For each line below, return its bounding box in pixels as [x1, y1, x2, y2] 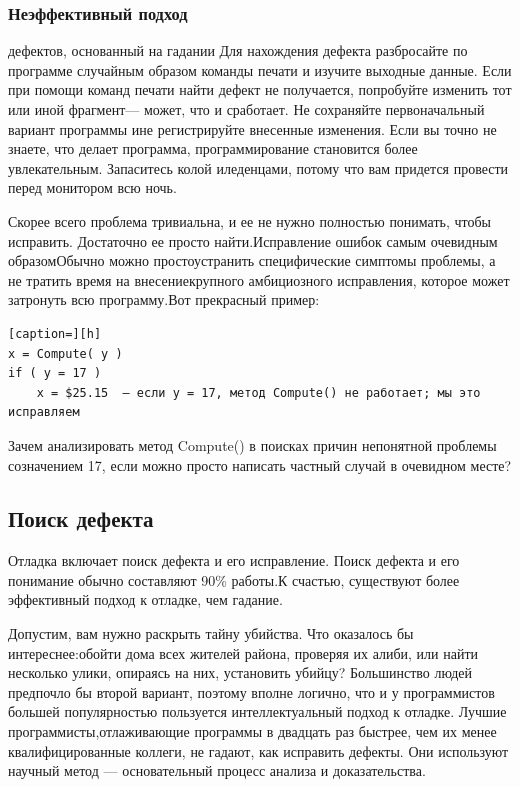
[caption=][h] [8, 326, 102, 341]
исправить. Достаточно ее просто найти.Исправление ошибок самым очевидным [8, 230, 498, 251]
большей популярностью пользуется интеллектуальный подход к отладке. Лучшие [8, 701, 507, 722]
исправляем [8, 405, 80, 420]
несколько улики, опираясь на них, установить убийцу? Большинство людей [8, 662, 473, 683]
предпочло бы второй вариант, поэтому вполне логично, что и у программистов [8, 681, 495, 702]
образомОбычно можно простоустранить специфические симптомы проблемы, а [8, 250, 496, 271]
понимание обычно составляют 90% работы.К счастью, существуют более [8, 569, 460, 590]
